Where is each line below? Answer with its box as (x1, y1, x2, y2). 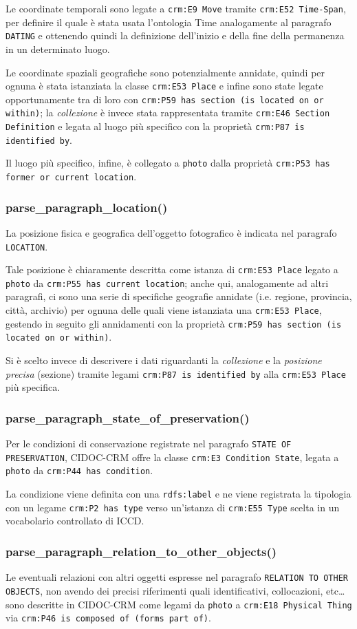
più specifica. (6, 380, 61, 394)
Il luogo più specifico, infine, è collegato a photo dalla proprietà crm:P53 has (6, 156, 330, 170)
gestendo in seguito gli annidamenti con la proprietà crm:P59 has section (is (6, 316, 342, 330)
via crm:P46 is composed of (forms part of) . (6, 610, 211, 625)
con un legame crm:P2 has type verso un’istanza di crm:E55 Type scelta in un (6, 500, 340, 514)
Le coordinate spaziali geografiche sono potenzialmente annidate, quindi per (6, 65, 325, 79)
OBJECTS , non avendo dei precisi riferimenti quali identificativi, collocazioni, (6, 583, 323, 597)
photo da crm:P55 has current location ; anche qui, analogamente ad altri (6, 275, 329, 290)
